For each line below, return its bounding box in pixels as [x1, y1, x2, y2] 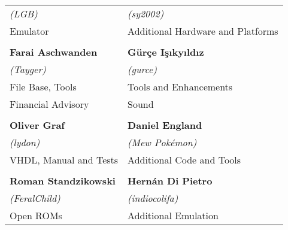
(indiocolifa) [128, 191, 178, 205]
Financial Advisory [10, 97, 89, 111]
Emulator [10, 24, 49, 38]
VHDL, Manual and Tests [10, 153, 119, 167]
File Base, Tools [10, 80, 77, 93]
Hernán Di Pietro [128, 174, 213, 187]
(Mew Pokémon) [128, 135, 197, 149]
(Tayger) [10, 62, 46, 76]
